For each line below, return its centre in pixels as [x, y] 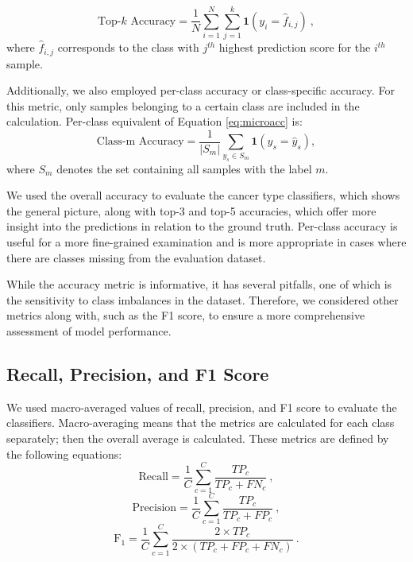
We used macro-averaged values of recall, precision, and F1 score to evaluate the [202, 407]
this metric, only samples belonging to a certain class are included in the [183, 105]
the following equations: [64, 453]
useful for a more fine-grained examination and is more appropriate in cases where [206, 242]
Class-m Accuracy [140, 142]
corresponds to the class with [128, 47]
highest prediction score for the [295, 47]
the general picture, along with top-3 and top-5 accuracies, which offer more [191, 210]
